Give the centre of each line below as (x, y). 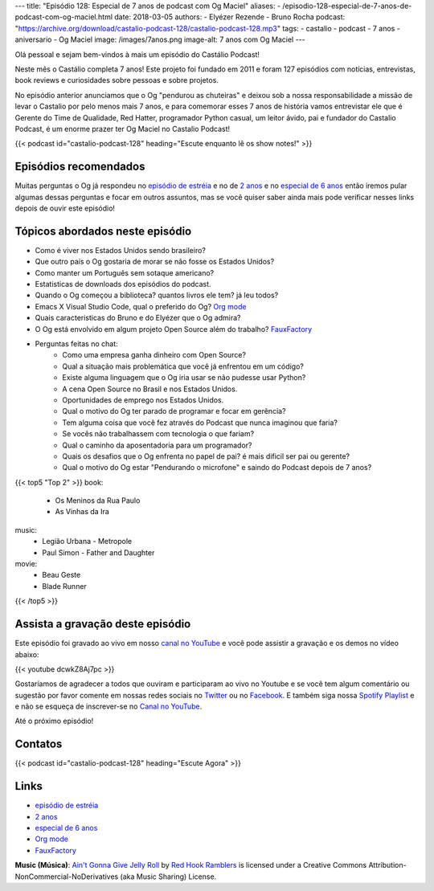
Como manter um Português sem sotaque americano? (125, 272)
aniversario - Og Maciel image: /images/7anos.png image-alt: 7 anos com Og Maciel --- (160, 39)
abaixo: (27, 654)
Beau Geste (61, 575)
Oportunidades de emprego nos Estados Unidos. (143, 400)
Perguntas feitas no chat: (76, 344)
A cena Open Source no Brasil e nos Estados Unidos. (150, 389)
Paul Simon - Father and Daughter (98, 552)
